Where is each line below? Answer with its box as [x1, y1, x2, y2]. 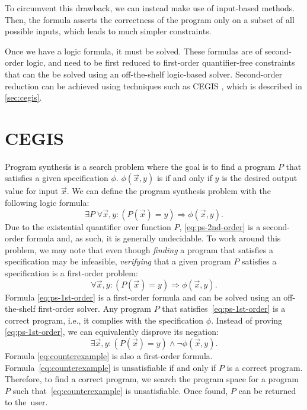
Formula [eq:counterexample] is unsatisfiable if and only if [5, 361, 216, 373]
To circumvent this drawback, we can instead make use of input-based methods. [5, 2, 295, 14]
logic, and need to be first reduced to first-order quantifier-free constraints [26, 56, 295, 69]
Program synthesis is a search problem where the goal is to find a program [5, 160, 276, 172]
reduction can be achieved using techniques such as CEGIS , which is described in [5, 79, 302, 92]
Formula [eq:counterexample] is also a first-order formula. [5, 350, 213, 361]
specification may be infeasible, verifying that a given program [5, 255, 231, 267]
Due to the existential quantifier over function [5, 220, 171, 233]
